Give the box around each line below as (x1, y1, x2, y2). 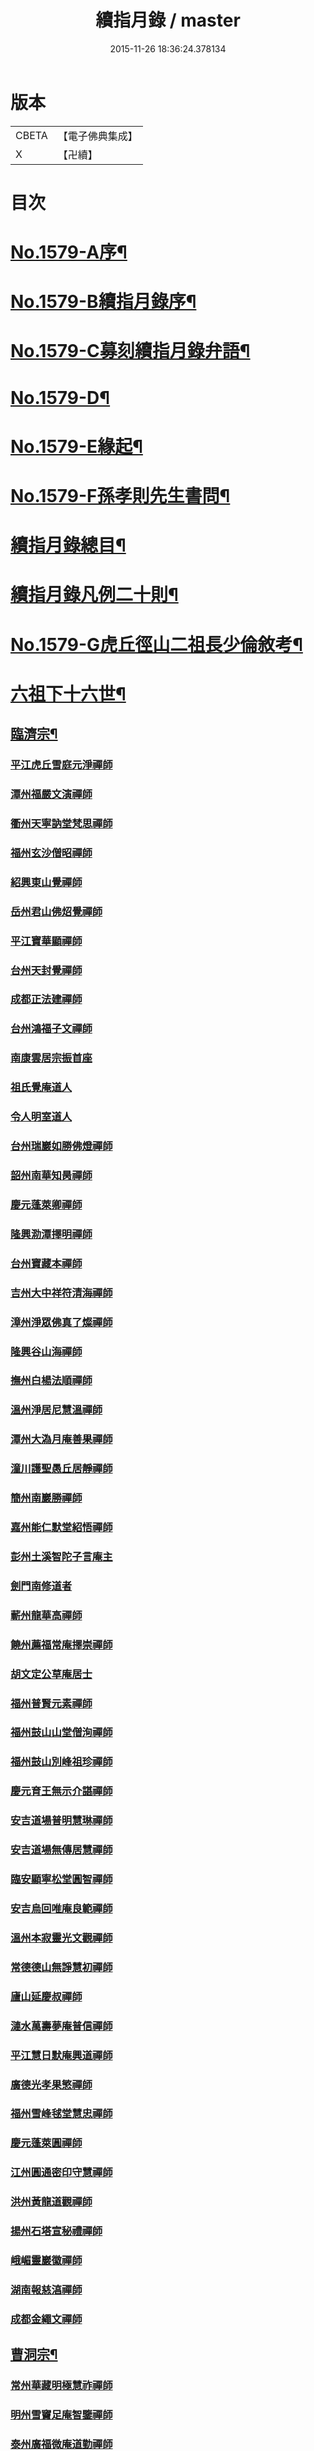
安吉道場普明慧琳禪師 (10, 1814, 113, 1828)
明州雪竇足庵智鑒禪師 (10, 2408, 113, 2422)
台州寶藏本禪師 (10, 1256, 83, 1270)
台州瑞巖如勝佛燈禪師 (10, 1139, 113, 1153)
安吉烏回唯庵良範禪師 (10, 1902, 113, 1916)
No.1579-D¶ (10, 386, 111, 409)
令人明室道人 (10, 1110, 73, 1124)
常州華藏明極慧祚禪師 (10, 2379, 113, 2393)
